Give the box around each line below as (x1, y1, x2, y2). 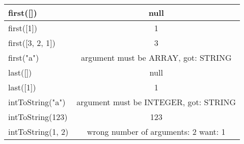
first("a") (8, 52, 39, 63)
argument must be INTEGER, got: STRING (76, 96, 236, 108)
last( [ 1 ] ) (8, 81, 36, 93)
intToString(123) (8, 111, 68, 123)
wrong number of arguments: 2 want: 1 (87, 126, 226, 137)
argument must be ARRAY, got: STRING (80, 52, 232, 63)
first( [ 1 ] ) (8, 22, 38, 34)
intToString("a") (8, 96, 66, 108)
